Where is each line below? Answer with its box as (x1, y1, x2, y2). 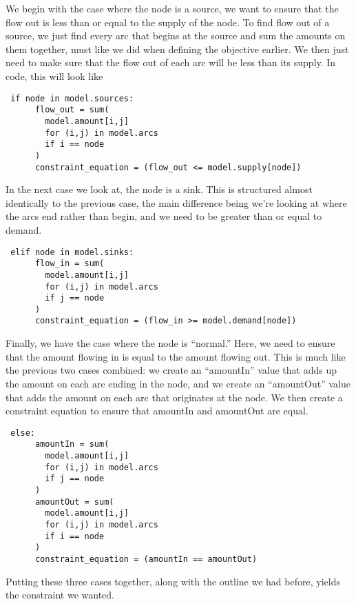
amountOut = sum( (34, 496, 114, 507)
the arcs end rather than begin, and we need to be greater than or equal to (6, 209, 322, 223)
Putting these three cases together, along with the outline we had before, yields (6, 574, 340, 588)
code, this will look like (6, 68, 103, 83)
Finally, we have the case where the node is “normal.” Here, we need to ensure (6, 336, 335, 350)
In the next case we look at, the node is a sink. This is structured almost (6, 182, 313, 197)
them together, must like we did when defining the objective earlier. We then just (6, 41, 349, 56)
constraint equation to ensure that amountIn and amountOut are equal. (6, 403, 308, 418)
